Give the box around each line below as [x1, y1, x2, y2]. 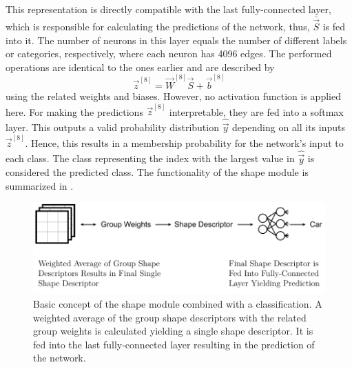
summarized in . [6, 178, 74, 192]
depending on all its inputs [232, 120, 345, 135]
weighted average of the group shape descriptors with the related [33, 310, 307, 324]
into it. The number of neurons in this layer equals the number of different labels [6, 32, 347, 47]
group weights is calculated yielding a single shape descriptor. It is [33, 324, 313, 338]
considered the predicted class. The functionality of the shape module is [6, 165, 309, 179]
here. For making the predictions [6, 104, 143, 119]
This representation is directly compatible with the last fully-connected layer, [6, 2, 331, 16]
